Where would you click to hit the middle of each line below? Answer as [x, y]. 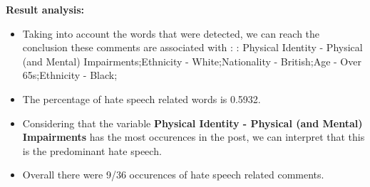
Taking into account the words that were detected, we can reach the [171, 33]
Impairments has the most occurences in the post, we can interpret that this [194, 137]
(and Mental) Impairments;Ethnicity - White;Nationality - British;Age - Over [192, 61]
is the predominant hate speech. [92, 150]
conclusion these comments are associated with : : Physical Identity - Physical [192, 47]
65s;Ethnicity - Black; [70, 75]
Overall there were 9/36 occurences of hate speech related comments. [173, 175]
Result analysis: [45, 9]
